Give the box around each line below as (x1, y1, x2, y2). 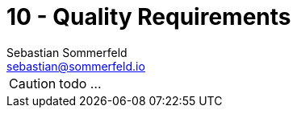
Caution (9, 75, 56, 92)
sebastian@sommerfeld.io (6, 59, 145, 73)
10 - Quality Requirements (6, 3, 291, 31)
